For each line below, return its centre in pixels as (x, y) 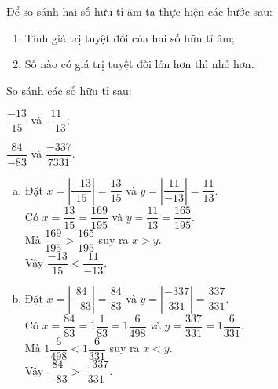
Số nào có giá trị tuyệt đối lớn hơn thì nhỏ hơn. (139, 64)
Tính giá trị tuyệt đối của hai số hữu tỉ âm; (130, 37)
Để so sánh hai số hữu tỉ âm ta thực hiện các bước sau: (139, 11)
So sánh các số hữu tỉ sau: (69, 90)
